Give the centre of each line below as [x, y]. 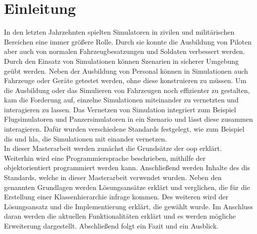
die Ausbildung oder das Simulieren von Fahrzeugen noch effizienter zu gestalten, [127, 90]
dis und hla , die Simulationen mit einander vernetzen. [85, 138]
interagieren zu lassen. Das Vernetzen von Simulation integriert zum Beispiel [120, 109]
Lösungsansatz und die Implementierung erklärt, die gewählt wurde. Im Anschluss [128, 206]
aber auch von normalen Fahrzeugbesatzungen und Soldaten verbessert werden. [125, 51]
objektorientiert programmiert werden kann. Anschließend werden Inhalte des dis [127, 167]
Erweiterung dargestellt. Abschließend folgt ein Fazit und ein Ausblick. [111, 226]
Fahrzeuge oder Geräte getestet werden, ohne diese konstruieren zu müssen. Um [125, 80]
